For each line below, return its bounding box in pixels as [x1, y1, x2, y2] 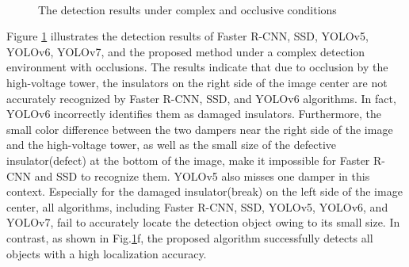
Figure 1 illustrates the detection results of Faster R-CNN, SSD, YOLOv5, [6, 28, 369, 44]
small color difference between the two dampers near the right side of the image [6, 120, 393, 137]
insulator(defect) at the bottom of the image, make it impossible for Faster [6, 151, 370, 168]
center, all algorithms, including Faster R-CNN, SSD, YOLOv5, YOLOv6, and [6, 198, 388, 215]
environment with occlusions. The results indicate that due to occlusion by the [6, 59, 388, 75]
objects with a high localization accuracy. [6, 245, 207, 261]
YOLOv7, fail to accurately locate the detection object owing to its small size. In [6, 214, 400, 231]
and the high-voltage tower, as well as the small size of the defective [6, 136, 336, 153]
